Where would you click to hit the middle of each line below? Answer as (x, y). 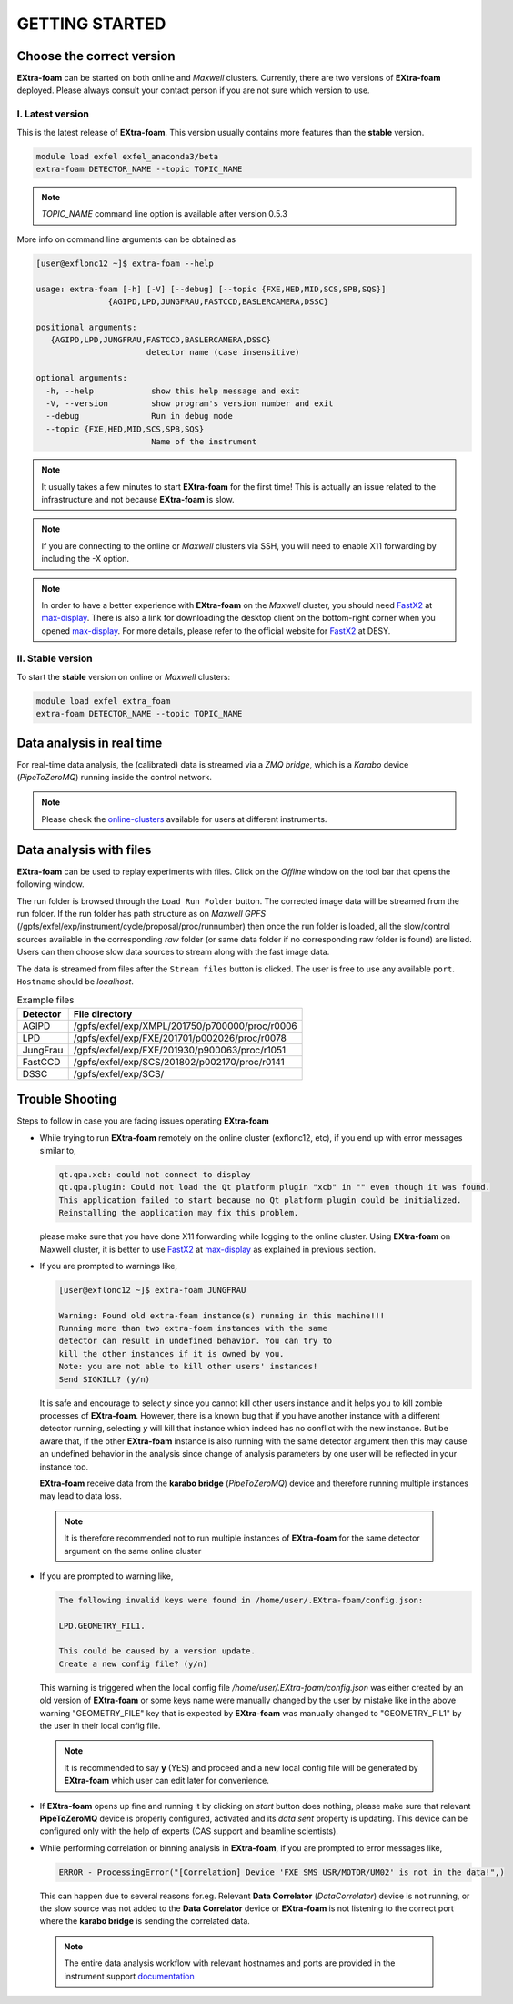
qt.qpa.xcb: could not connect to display (155, 1174)
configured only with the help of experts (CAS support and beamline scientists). (189, 1831)
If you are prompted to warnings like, (108, 1266)
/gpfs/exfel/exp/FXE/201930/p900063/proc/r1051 (180, 1050)
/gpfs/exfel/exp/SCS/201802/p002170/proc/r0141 (179, 1062)
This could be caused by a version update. (157, 1651)
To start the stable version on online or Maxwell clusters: (124, 676)
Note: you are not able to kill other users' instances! (188, 1367)
